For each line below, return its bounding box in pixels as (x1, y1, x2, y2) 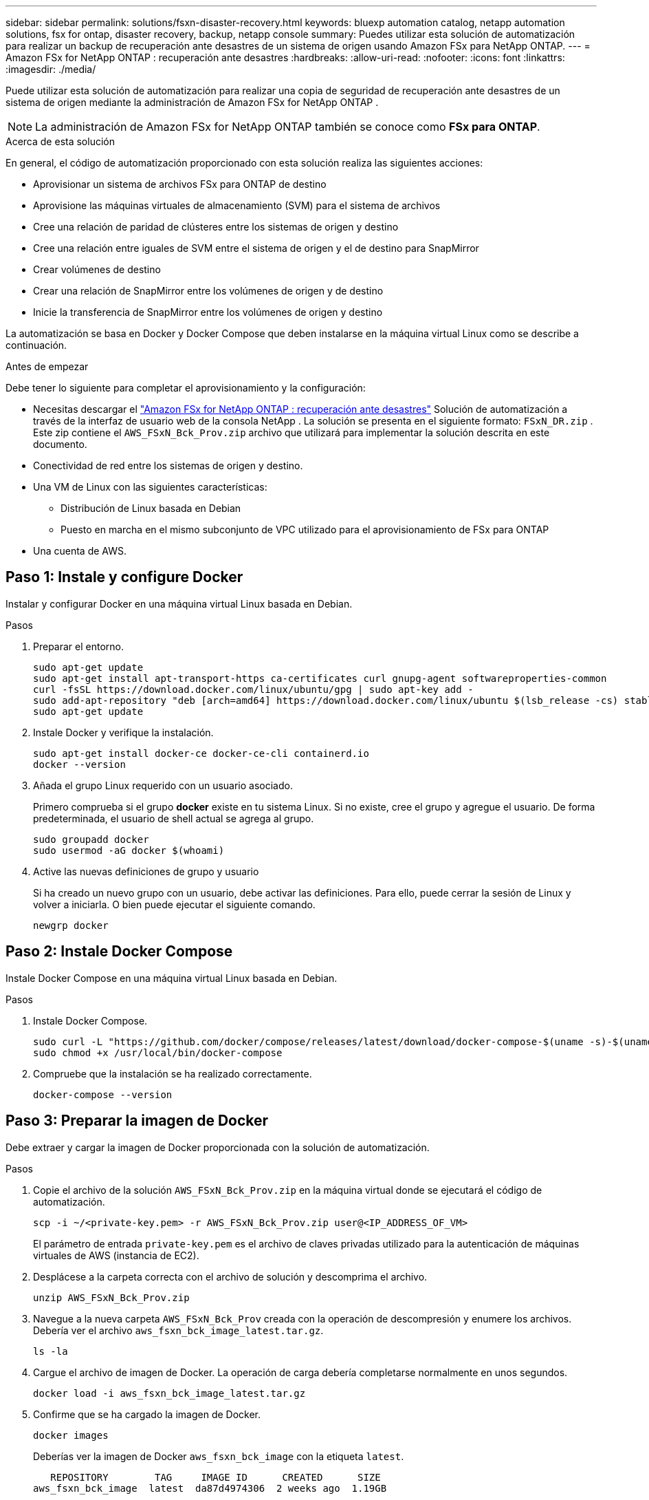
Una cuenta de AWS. (33, 545, 126, 557)
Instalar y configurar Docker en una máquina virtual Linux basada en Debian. (5, 597, 353, 610)
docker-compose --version (33, 1089, 173, 1100)
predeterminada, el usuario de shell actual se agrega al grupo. (33, 812, 314, 824)
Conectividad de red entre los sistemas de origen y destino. (33, 460, 303, 471)
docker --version (33, 758, 126, 770)
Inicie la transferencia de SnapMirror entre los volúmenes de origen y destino (33, 306, 383, 318)
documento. (33, 438, 87, 450)
